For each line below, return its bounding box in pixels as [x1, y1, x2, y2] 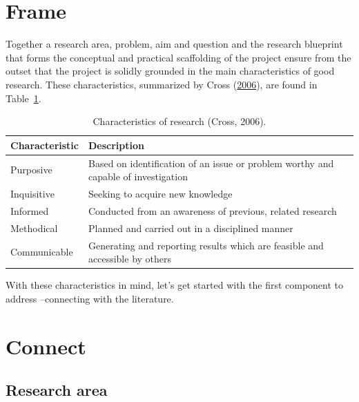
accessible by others [88, 251, 172, 266]
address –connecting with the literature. [6, 291, 174, 305]
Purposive [10, 162, 52, 177]
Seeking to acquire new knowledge [88, 186, 233, 200]
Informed [10, 203, 49, 218]
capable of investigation [88, 169, 188, 184]
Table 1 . [6, 90, 41, 105]
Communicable [10, 245, 73, 259]
